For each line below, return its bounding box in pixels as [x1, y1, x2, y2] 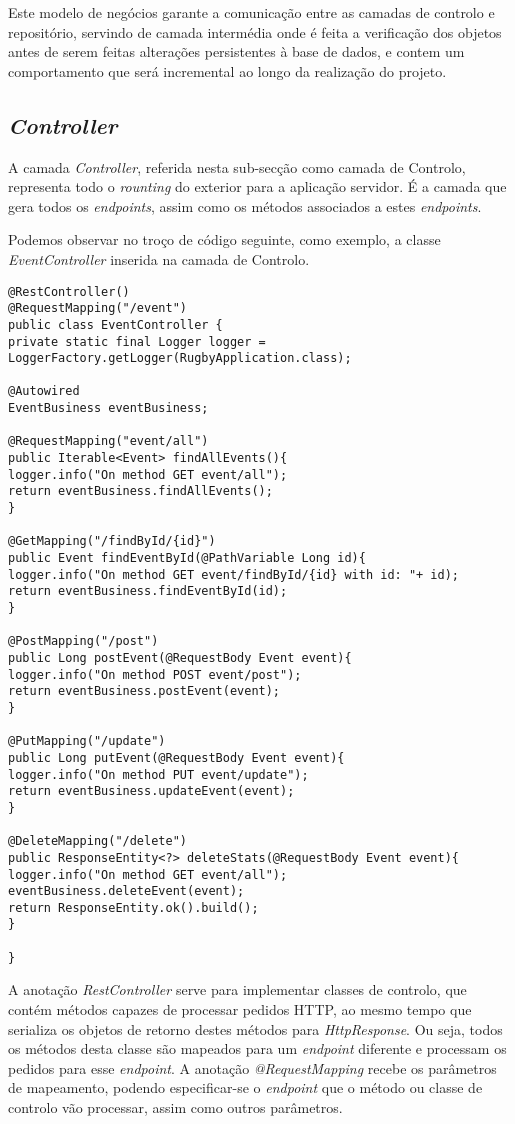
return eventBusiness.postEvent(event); [8, 684, 281, 699]
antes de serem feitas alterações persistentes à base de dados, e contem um [8, 41, 465, 62]
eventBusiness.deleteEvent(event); [8, 884, 245, 899]
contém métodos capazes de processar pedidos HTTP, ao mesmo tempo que [8, 999, 472, 1020]
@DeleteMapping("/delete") [8, 834, 187, 849]
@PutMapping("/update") [8, 734, 166, 749]
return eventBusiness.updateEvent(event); [8, 784, 295, 799]
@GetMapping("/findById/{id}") [8, 534, 216, 549]
